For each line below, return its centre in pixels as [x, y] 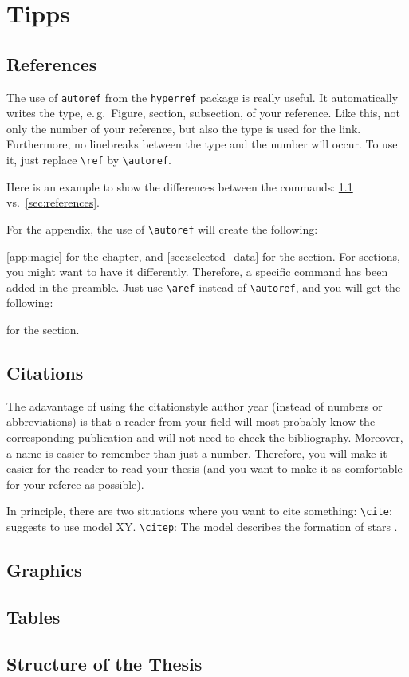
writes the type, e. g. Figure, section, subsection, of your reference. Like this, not [204, 113]
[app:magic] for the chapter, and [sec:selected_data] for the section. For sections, [203, 256]
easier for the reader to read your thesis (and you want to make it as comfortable [204, 468]
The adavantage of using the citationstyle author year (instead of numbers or [195, 405]
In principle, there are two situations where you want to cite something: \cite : [199, 511]
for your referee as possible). [75, 484]
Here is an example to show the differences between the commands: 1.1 [180, 186]
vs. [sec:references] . [53, 202]
